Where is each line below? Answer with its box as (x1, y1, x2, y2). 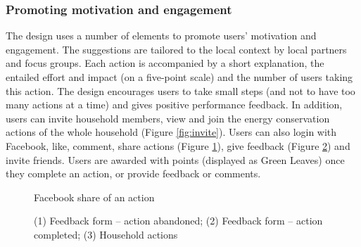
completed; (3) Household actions (34, 227, 178, 241)
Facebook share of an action (34, 189, 155, 204)
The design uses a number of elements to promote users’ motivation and (6, 28, 317, 43)
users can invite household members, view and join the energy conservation (6, 110, 330, 125)
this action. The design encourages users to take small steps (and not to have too (6, 83, 355, 98)
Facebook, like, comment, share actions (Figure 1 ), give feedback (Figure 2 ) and (6, 138, 350, 153)
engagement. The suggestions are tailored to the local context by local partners (6, 42, 347, 56)
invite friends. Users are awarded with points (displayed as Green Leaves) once (6, 152, 345, 167)
